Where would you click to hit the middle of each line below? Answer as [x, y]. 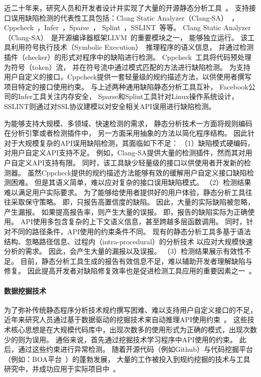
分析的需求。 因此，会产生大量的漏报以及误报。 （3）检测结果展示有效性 [124, 251]
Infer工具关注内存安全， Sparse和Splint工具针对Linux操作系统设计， [128, 96]
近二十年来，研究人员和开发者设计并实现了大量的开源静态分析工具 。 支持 [126, 8]
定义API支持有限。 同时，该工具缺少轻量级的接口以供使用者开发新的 [131, 162]
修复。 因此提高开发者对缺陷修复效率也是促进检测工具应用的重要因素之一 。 [130, 271]
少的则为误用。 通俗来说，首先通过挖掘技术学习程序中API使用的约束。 [120, 339]
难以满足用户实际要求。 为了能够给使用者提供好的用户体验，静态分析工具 [125, 192]
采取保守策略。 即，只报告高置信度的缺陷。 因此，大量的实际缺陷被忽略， [133, 202]
